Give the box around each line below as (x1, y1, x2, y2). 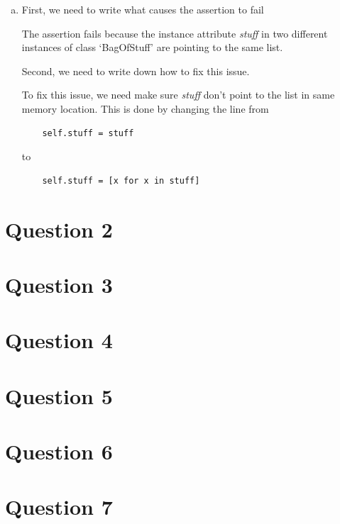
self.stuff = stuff (42, 128, 134, 138)
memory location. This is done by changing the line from (21, 101, 269, 116)
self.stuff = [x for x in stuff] (42, 175, 200, 186)
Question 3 (5, 269, 113, 299)
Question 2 (5, 214, 113, 243)
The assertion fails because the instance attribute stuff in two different (21, 26, 328, 40)
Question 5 (5, 381, 113, 410)
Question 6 (5, 437, 113, 466)
